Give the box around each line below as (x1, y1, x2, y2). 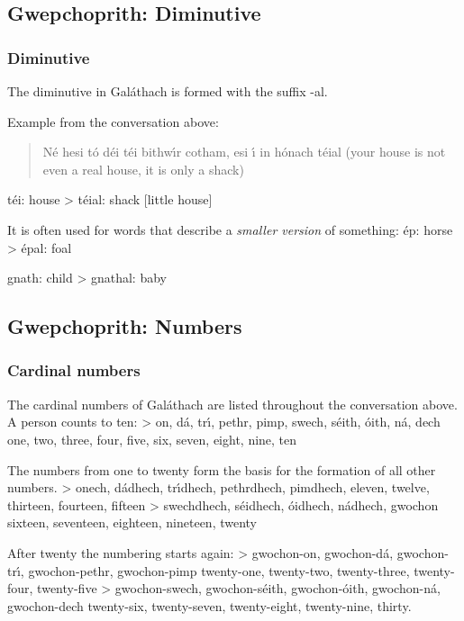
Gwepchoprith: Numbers (7, 312, 242, 340)
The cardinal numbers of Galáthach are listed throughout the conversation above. (7, 394, 458, 413)
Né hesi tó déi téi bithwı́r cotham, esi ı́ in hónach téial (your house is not (42, 142, 446, 161)
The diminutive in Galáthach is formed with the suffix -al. (7, 82, 328, 100)
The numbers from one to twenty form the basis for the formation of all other (7, 460, 436, 479)
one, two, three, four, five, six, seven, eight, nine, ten (7, 429, 297, 448)
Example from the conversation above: (7, 112, 219, 130)
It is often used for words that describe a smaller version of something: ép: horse (7, 220, 453, 238)
